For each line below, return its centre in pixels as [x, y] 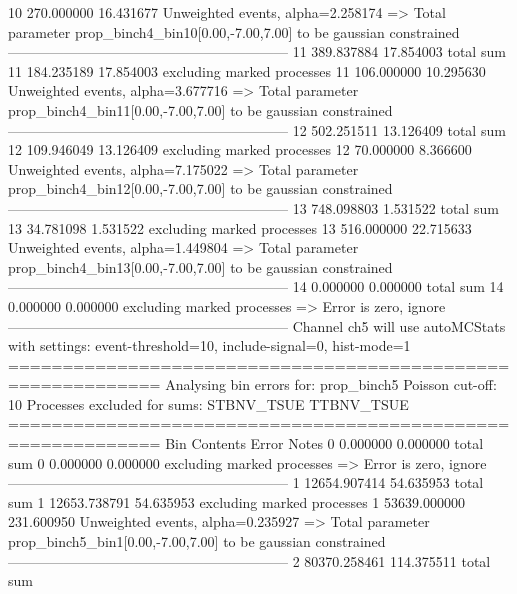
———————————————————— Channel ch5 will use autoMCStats [257, 325]
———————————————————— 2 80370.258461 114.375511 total [249, 560]
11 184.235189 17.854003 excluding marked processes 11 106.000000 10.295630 [247, 70]
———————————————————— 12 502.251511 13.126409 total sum [257, 129]
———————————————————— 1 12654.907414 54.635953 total [246, 482]
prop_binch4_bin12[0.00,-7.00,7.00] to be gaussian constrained [200, 188]
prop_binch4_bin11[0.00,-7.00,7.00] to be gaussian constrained [200, 109]
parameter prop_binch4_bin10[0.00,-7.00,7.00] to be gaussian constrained [234, 31]
